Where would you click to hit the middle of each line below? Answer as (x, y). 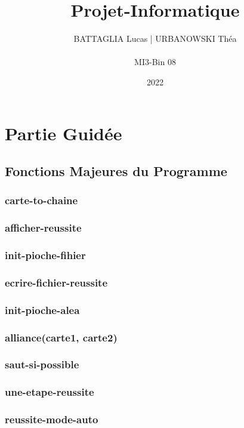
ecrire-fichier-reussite (56, 282)
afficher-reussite (43, 228)
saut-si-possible (42, 364)
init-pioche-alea (42, 310)
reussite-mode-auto (52, 419)
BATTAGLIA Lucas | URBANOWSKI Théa (155, 39)
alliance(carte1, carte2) (61, 337)
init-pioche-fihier (45, 255)
